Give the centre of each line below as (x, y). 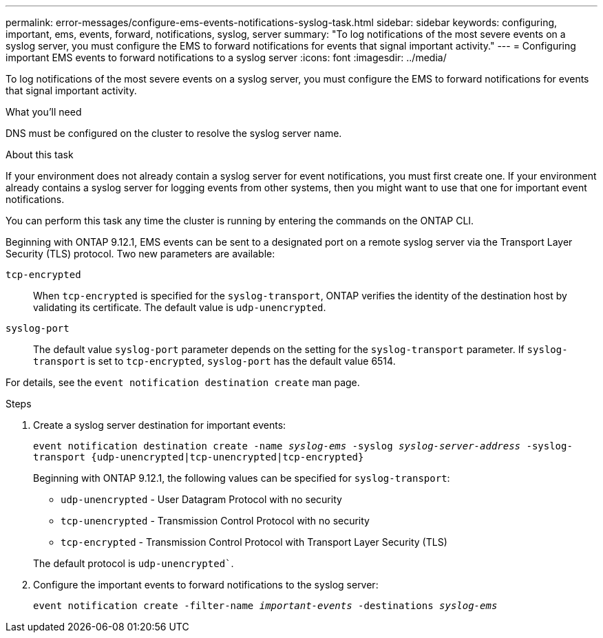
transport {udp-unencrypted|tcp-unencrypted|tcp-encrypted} (199, 457)
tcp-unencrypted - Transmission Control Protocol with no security (215, 521)
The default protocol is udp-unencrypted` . (134, 563)
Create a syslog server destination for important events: (160, 425)
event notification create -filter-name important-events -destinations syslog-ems (265, 606)
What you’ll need (44, 112)
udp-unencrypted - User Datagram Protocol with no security (201, 499)
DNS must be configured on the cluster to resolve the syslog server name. (174, 133)
